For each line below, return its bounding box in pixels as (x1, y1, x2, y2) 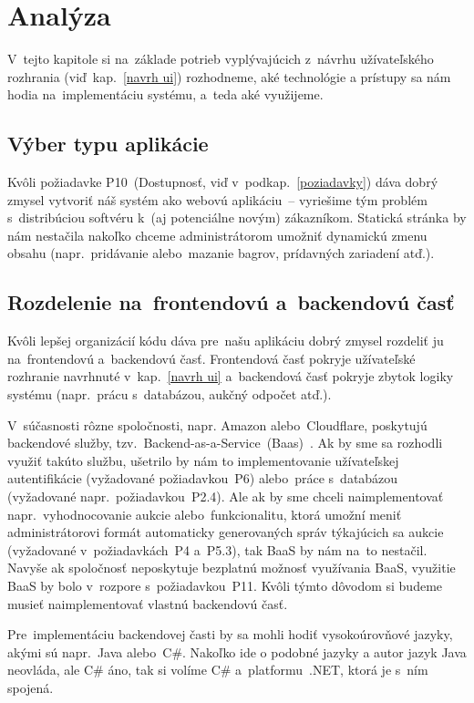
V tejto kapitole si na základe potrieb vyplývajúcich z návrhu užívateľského (7, 49, 434, 68)
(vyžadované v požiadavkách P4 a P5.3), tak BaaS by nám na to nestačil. (7, 540, 428, 559)
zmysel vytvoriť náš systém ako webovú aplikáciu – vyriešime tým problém (7, 190, 428, 209)
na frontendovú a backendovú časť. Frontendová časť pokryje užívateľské (7, 348, 416, 367)
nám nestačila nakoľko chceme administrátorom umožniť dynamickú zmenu (7, 225, 428, 244)
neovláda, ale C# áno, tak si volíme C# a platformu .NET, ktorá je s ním (7, 660, 428, 679)
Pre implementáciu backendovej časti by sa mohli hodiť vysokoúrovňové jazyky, (7, 625, 453, 644)
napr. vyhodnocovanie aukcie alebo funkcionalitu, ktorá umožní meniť (7, 504, 402, 523)
